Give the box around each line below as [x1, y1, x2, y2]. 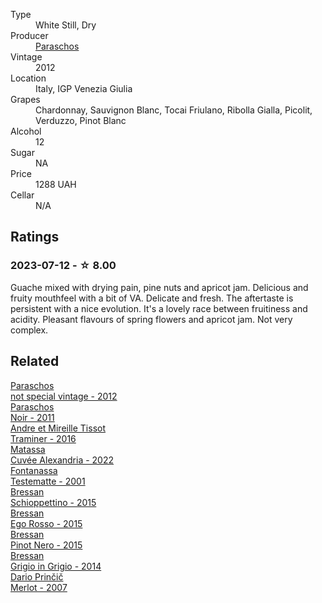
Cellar [10, 189, 35, 201]
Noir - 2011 [10, 411, 55, 423]
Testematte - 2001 [10, 475, 86, 487]
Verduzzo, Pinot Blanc [35, 115, 127, 126]
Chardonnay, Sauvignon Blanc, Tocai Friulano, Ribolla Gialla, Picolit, [35, 104, 313, 116]
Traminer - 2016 [10, 432, 77, 444]
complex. [10, 324, 49, 336]
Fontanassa [10, 464, 58, 476]
